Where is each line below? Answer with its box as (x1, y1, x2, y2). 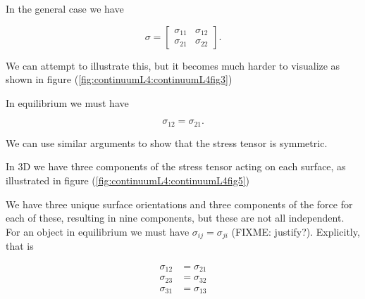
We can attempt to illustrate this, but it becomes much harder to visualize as (6, 58, 340, 72)
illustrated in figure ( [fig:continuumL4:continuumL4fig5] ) (6, 173, 249, 188)
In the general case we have (6, 1, 124, 15)
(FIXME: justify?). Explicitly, (231, 224, 360, 238)
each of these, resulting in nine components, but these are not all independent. (6, 210, 345, 225)
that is (6, 238, 34, 253)
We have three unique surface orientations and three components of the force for (6, 196, 353, 211)
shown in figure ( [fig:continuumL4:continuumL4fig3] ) (6, 72, 233, 87)
